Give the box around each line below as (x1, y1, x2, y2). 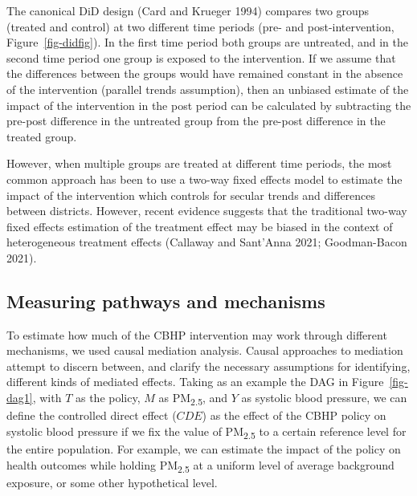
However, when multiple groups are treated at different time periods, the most (6, 155, 392, 172)
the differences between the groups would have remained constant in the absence (6, 65, 403, 82)
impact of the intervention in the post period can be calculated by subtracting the (6, 96, 411, 113)
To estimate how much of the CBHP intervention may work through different (6, 326, 387, 343)
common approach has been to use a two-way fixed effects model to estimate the (6, 170, 403, 187)
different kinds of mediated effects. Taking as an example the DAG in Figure (6, 373, 384, 390)
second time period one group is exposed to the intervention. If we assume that (6, 49, 396, 66)
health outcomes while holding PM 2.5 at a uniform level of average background (6, 456, 395, 475)
